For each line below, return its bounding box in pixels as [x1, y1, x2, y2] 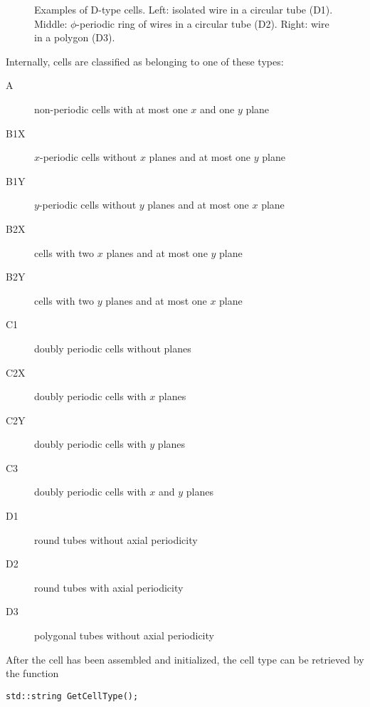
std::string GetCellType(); [6, 691, 139, 701]
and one [199, 101, 235, 116]
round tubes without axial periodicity [34, 532, 198, 547]
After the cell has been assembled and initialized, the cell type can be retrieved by [6, 651, 364, 666]
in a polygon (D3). [34, 30, 115, 45]
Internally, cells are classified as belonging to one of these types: [6, 53, 284, 68]
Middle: [34, 16, 68, 31]
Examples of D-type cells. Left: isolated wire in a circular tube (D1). [34, 2, 333, 16]
